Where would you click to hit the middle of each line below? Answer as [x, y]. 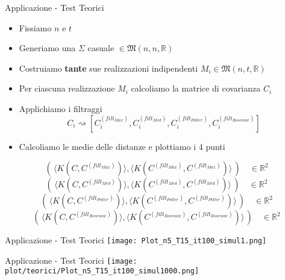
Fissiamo [35, 27]
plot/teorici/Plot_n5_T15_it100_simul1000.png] [102, 271]
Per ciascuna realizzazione [67, 88]
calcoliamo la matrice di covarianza [196, 88]
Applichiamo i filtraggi [61, 108]
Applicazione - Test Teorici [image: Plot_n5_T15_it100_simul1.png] [136, 240]
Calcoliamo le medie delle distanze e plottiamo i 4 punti [122, 146]
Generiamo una [47, 48]
